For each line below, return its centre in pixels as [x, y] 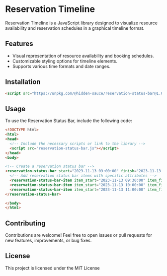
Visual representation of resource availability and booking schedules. [83, 56]
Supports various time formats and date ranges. [61, 66]
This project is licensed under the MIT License [53, 268]
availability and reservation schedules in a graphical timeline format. [75, 28]
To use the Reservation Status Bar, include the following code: [69, 121]
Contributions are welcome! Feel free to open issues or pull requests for [79, 235]
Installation [23, 82]
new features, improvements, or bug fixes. [48, 241]
